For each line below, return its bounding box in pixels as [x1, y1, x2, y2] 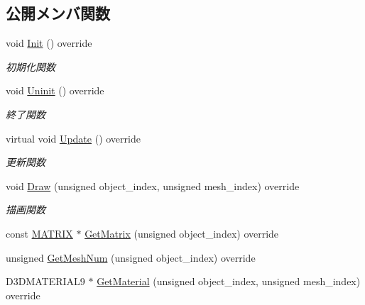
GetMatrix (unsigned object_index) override [85, 226, 279, 240]
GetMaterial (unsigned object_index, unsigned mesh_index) [97, 274, 361, 289]
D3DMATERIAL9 [6, 274, 85, 289]
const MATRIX [6, 226, 73, 240]
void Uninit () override [6, 83, 104, 98]
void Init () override [6, 35, 92, 50]
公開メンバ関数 [6, 2, 110, 24]
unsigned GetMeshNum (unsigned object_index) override [6, 250, 256, 265]
